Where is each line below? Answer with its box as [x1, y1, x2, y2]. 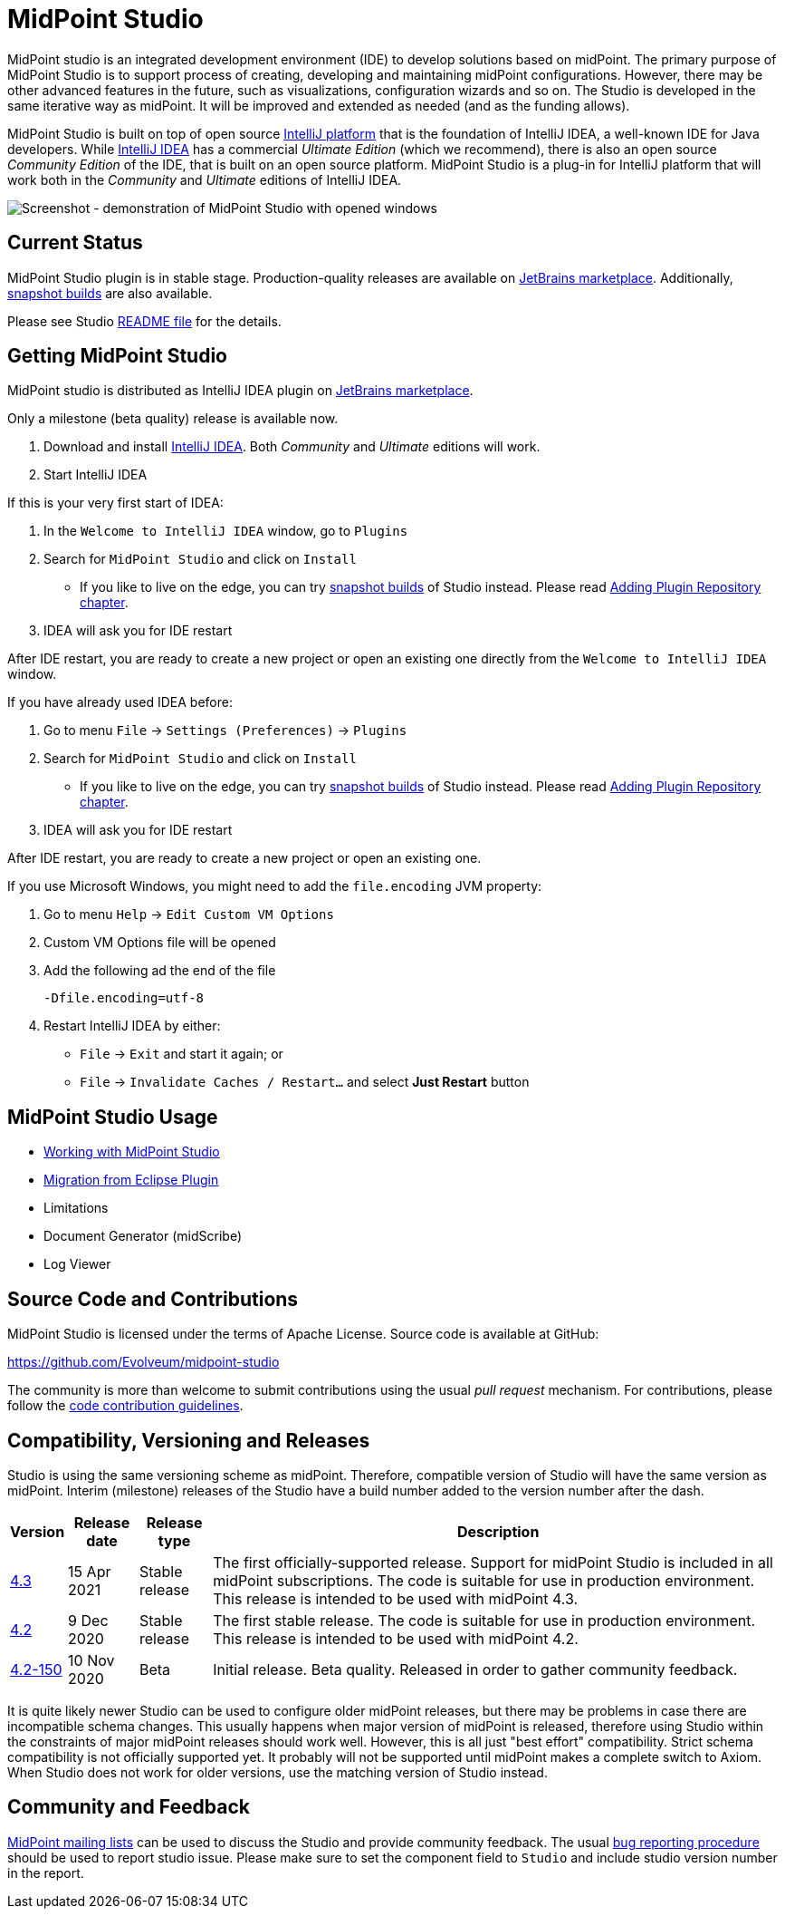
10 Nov [68, 1650, 115, 1669]
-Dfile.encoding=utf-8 [43, 991, 205, 1006]
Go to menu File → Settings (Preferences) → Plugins [43, 722, 407, 739]
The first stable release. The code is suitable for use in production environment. [213, 1611, 756, 1630]
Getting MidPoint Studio [7, 344, 227, 368]
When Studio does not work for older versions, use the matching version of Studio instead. [7, 1764, 548, 1780]
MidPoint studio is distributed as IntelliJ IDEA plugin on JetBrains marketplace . [7, 382, 474, 399]
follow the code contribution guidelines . [7, 1398, 244, 1414]
